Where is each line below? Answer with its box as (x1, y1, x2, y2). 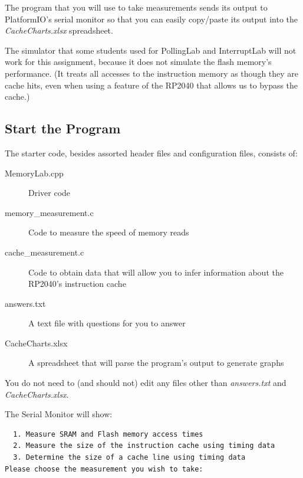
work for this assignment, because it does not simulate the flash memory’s (5, 55, 272, 68)
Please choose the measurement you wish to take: (5, 464, 203, 473)
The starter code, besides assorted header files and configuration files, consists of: (5, 146, 298, 159)
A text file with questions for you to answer (28, 317, 186, 329)
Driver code (28, 186, 71, 199)
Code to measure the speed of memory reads (28, 226, 189, 238)
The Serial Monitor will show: (5, 408, 113, 420)
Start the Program (5, 119, 121, 137)
